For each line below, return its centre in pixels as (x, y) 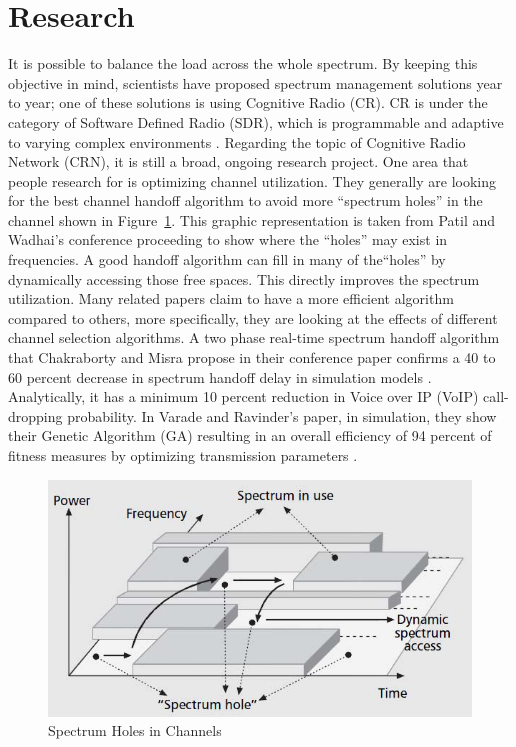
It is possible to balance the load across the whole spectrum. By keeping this (243, 63)
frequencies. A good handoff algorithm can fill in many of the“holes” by (227, 259)
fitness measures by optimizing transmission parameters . (183, 455)
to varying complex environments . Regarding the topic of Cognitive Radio (237, 141)
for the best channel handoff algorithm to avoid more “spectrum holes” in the (245, 200)
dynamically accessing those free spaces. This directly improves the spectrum (244, 278)
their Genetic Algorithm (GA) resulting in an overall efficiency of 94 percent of (250, 435)
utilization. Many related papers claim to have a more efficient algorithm (231, 298)
